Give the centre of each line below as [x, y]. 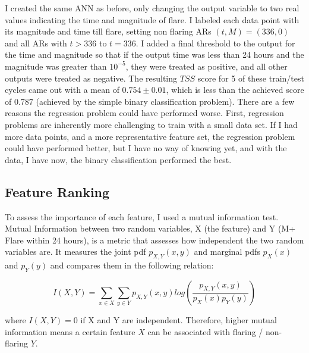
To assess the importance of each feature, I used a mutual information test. [142, 216]
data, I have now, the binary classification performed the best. [118, 159]
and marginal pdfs [227, 252]
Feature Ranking [57, 191]
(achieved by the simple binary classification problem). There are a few [165, 101]
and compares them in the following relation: [132, 265]
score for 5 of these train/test [251, 78]
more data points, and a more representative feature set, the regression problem [150, 136]
